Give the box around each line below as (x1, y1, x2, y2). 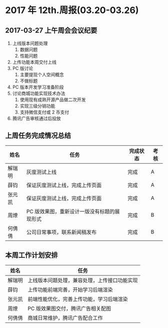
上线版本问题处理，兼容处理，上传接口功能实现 (27, 276, 138, 283)
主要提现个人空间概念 (19, 72, 64, 78)
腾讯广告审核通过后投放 (12, 116, 61, 121)
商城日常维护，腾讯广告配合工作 (27, 314, 103, 321)
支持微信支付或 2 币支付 (19, 109, 69, 115)
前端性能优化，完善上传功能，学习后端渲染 (27, 295, 128, 302)
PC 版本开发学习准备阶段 (12, 84, 64, 90)
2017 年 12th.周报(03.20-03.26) (5, 5, 139, 16)
